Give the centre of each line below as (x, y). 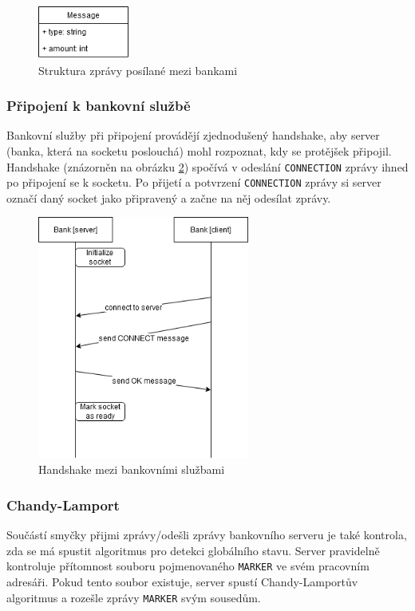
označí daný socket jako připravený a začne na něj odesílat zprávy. (169, 197)
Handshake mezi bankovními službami (132, 469)
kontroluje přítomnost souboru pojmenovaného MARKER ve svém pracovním (188, 566)
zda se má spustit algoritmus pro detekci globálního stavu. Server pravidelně (193, 550)
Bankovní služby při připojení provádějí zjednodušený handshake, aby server (193, 135)
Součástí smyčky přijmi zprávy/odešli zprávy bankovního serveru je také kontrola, (207, 535)
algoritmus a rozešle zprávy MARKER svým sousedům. (134, 597)
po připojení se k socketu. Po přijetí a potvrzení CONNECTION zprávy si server (194, 182)
